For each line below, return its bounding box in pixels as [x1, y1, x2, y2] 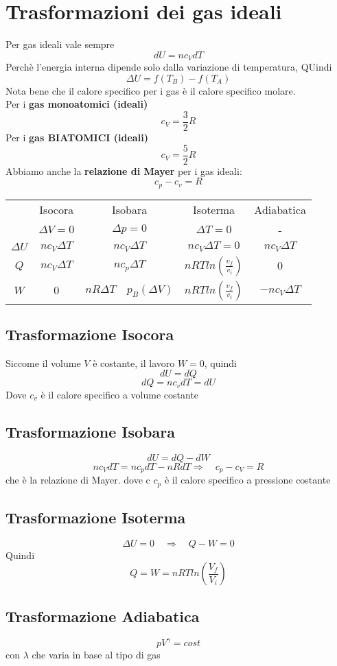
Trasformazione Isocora [5, 324, 174, 345]
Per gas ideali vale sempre [5, 37, 115, 51]
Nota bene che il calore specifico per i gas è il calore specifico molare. [5, 83, 296, 97]
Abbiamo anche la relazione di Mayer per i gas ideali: [5, 163, 242, 178]
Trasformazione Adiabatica [5, 605, 200, 626]
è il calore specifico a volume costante [40, 387, 199, 401]
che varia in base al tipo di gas [32, 647, 161, 662]
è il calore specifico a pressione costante [164, 473, 331, 487]
